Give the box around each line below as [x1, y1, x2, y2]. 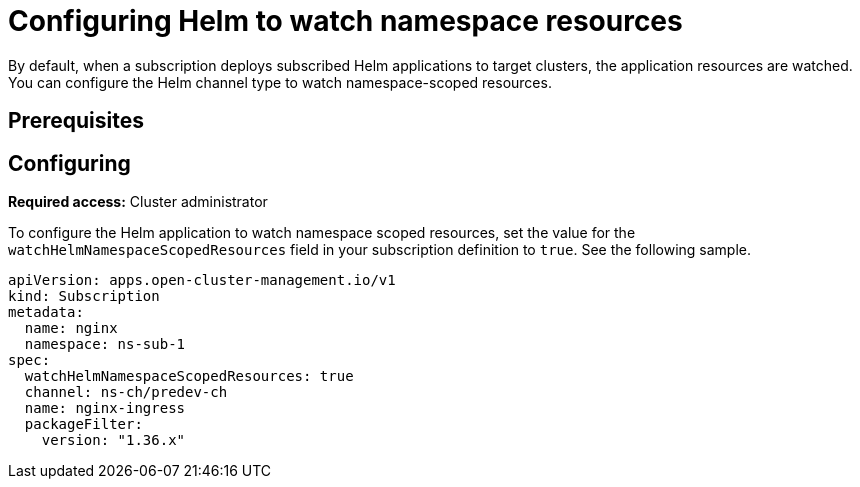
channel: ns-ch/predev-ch [24, 384, 228, 401]
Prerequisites [8, 108, 144, 134]
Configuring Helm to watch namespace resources [8, 4, 683, 38]
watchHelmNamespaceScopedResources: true [24, 368, 354, 385]
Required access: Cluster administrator [8, 193, 268, 211]
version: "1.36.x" [41, 432, 186, 449]
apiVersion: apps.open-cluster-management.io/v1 [8, 272, 396, 289]
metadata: [8, 304, 84, 321]
